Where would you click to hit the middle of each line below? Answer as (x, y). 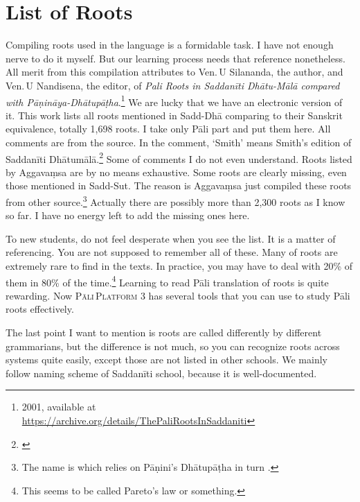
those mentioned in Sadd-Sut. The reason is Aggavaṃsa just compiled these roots (179, 185)
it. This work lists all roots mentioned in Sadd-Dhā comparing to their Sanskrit (174, 115)
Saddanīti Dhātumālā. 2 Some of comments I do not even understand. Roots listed (179, 157)
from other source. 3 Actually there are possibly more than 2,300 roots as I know (175, 200)
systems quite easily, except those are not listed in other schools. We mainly (166, 360)
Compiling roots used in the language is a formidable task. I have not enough (170, 45)
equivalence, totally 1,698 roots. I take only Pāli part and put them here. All (168, 129)
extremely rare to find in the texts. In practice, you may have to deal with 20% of (179, 266)
